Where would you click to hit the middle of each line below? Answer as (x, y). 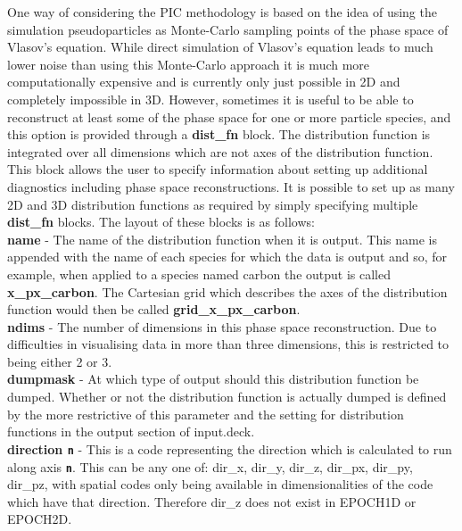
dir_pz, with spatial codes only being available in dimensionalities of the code (220, 484)
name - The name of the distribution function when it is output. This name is (223, 239)
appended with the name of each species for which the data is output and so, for (227, 257)
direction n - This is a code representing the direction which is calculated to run (230, 448)
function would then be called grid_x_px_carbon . (154, 309)
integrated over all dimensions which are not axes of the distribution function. (220, 151)
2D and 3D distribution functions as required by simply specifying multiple (213, 204)
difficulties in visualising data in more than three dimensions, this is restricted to (228, 344)
